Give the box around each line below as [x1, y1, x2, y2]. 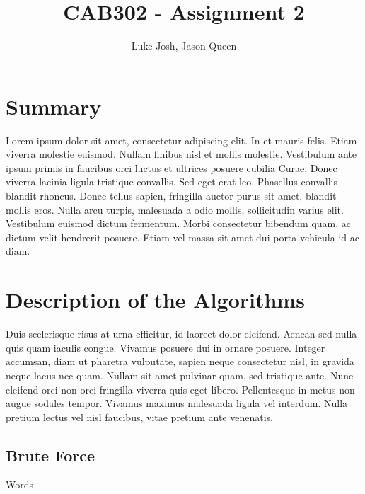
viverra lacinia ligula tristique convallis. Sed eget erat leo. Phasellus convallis [6, 174, 337, 189]
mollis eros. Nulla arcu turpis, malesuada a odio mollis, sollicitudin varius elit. [6, 202, 344, 217]
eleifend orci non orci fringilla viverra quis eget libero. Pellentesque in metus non [6, 381, 355, 396]
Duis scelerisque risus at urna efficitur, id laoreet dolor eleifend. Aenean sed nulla [6, 326, 357, 341]
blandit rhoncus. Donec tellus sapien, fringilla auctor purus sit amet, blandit [6, 188, 337, 203]
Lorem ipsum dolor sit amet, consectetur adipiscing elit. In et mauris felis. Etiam [6, 132, 357, 147]
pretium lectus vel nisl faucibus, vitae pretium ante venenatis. [6, 409, 273, 424]
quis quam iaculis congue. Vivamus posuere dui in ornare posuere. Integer [6, 340, 325, 355]
